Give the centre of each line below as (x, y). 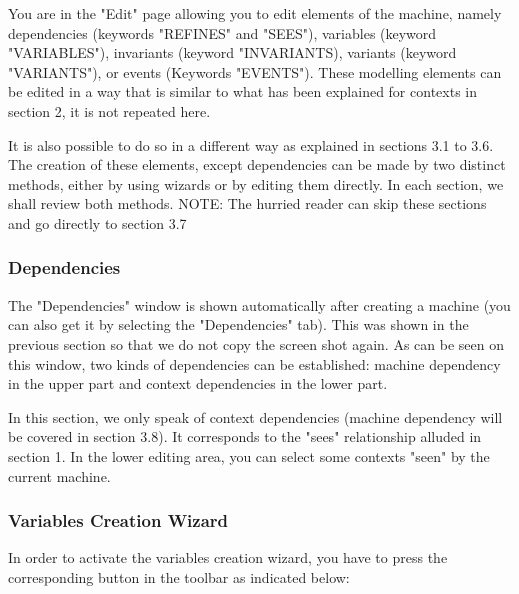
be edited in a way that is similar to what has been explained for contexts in (242, 91)
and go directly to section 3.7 (97, 222)
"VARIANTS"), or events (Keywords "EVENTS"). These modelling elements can (255, 71)
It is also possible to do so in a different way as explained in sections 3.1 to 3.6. (251, 144)
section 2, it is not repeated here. (109, 110)
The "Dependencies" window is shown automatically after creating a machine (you (259, 304)
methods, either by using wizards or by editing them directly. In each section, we (256, 183)
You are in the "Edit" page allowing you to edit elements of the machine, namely (255, 13)
